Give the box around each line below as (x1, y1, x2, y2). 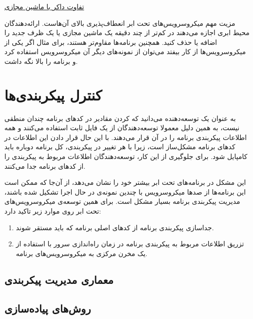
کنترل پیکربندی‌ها (4, 84, 102, 104)
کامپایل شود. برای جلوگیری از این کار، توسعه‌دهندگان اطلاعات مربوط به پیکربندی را (4, 151, 248, 161)
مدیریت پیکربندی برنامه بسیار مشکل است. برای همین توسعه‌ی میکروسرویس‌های (4, 196, 240, 206)
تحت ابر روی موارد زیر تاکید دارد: (4, 206, 101, 216)
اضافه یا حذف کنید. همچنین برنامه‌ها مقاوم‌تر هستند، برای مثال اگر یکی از (4, 37, 217, 47)
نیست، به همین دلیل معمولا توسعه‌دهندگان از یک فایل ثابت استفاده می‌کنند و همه (4, 122, 240, 133)
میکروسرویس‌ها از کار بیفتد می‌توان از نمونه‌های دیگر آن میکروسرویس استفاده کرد (4, 46, 246, 57)
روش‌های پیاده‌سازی (4, 300, 91, 316)
